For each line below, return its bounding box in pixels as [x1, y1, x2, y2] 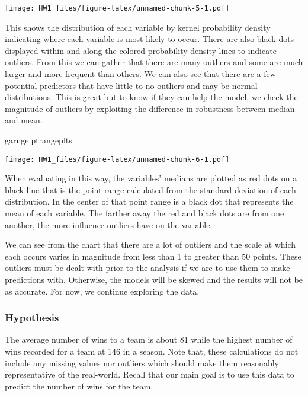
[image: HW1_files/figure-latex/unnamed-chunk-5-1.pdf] [5, 4, 230, 12]
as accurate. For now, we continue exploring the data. [5, 285, 200, 297]
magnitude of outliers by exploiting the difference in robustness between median [5, 102, 295, 114]
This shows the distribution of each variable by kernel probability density [5, 21, 271, 33]
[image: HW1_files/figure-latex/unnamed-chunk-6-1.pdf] [5, 155, 230, 164]
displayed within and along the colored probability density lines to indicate [5, 44, 277, 56]
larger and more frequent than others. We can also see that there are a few [5, 68, 276, 80]
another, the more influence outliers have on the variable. [5, 218, 213, 231]
